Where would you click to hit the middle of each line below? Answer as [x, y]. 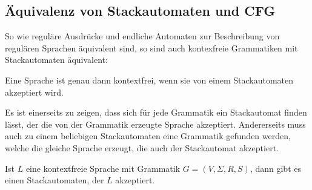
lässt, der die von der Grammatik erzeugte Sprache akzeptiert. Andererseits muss [155, 124]
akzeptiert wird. [34, 92]
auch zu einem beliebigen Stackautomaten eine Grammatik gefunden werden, [148, 136]
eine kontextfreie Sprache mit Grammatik [103, 168]
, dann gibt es [275, 168]
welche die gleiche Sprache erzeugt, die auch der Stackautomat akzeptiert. [142, 147]
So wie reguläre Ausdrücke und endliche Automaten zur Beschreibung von [142, 36]
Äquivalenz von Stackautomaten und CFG [140, 11]
